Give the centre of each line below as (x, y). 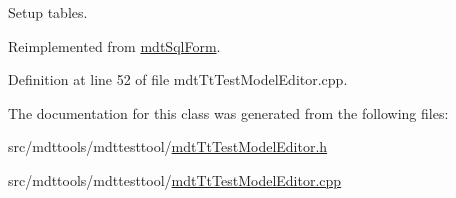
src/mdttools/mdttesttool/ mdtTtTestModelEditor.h (168, 146)
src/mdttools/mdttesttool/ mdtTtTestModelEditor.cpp (175, 179)
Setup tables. (48, 12)
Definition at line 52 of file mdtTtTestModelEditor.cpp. (178, 79)
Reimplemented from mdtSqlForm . (114, 45)
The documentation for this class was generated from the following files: (228, 112)
